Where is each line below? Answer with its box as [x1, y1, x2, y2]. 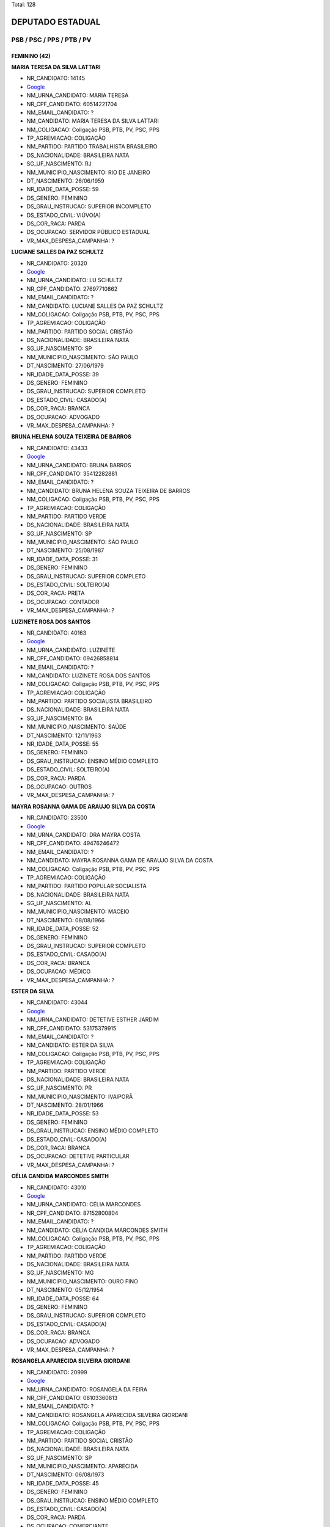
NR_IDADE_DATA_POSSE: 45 [26, 1479, 99, 1487]
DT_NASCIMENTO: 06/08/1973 [26, 1471, 105, 1478]
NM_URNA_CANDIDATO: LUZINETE [26, 646, 116, 654]
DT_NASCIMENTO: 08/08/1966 [26, 916, 105, 924]
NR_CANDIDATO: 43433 [26, 444, 88, 451]
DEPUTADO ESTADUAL [11, 16, 101, 27]
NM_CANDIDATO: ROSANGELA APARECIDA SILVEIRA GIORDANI [26, 1411, 188, 1418]
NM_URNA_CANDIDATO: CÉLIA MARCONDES [26, 1201, 141, 1208]
